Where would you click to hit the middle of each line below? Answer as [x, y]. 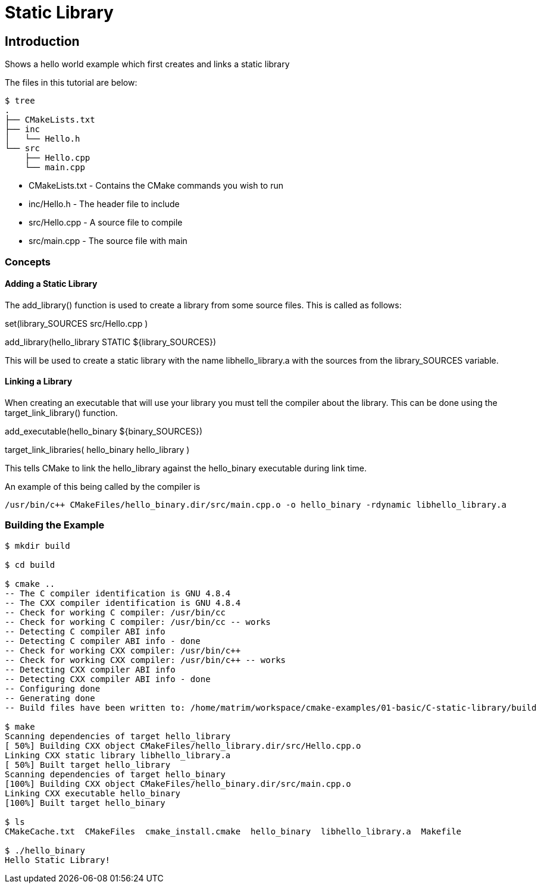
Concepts [28, 262]
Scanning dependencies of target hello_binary [115, 774]
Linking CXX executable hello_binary [93, 793]
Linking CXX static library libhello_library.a [118, 755]
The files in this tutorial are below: [71, 83]
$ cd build [30, 565]
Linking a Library [39, 382]
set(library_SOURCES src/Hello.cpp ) [76, 323]
